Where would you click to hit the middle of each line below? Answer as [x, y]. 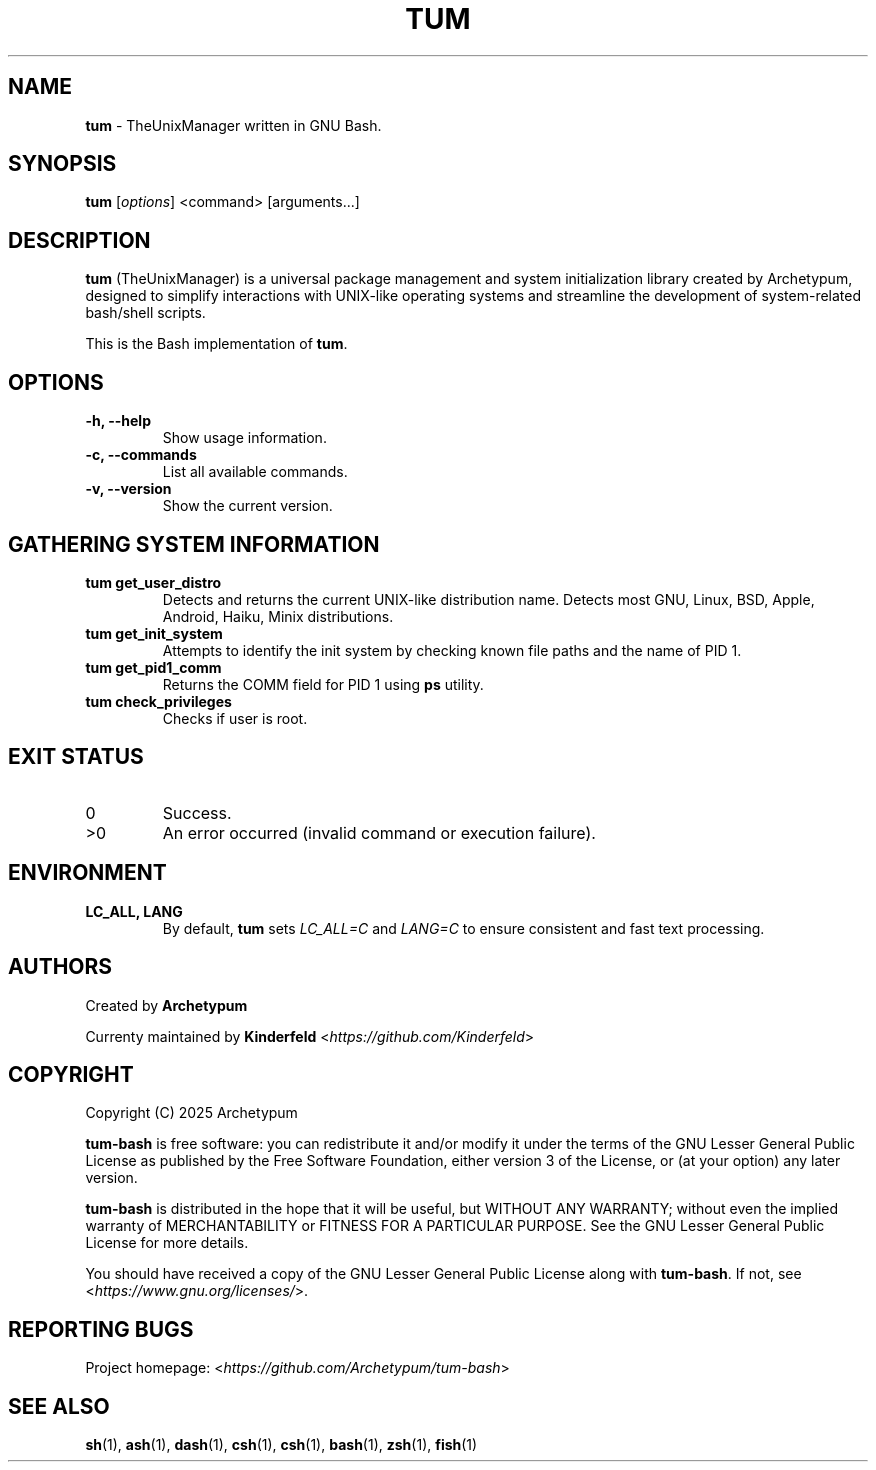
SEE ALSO [59, 1406]
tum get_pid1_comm [153, 667]
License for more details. [167, 1243]
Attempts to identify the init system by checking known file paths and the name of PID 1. [452, 650]
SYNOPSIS [62, 164]
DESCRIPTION [79, 240]
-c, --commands [141, 455]
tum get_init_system [154, 633]
